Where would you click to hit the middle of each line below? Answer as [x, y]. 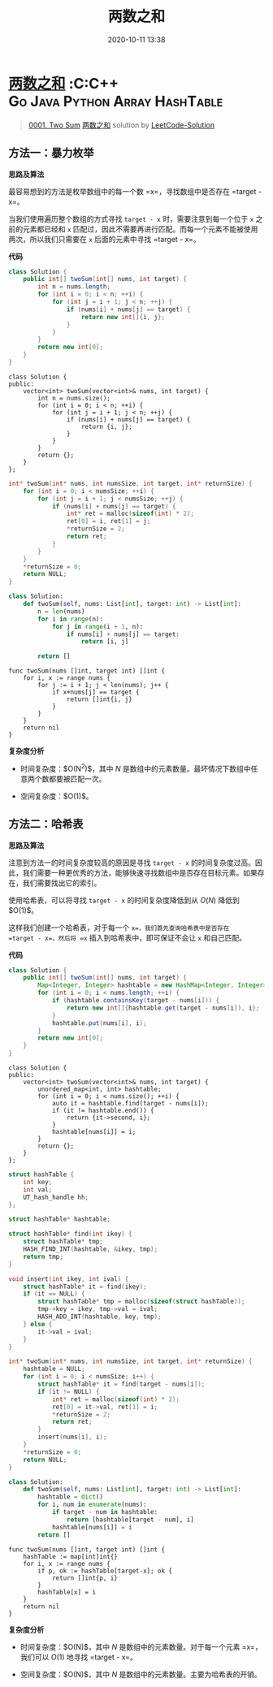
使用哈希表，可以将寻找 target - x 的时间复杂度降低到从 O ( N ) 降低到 [124, 900]
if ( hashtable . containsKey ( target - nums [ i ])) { [136, 1001]
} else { [38, 1324]
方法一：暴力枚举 [51, 153]
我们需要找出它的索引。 [62, 883]
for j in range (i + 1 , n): [97, 626]
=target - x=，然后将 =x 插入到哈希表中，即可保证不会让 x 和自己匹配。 [127, 937]
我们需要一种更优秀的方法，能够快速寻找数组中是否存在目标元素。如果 [140, 872]
